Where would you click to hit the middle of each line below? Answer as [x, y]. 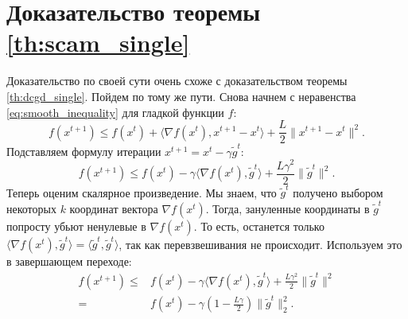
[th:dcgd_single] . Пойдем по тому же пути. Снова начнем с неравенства [181, 96]
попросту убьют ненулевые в [76, 226]
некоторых [31, 208]
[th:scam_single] [98, 43]
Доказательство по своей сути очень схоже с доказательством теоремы [177, 81]
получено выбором [338, 192]
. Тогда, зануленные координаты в [288, 208]
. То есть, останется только [259, 226]
